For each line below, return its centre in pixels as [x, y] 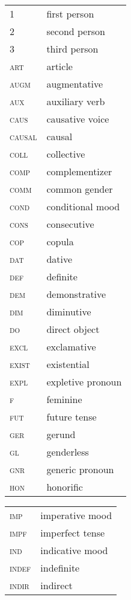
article [59, 66]
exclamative [71, 347]
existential [68, 364]
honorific [65, 487]
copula [60, 241]
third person [72, 49]
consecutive [70, 224]
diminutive [69, 311]
